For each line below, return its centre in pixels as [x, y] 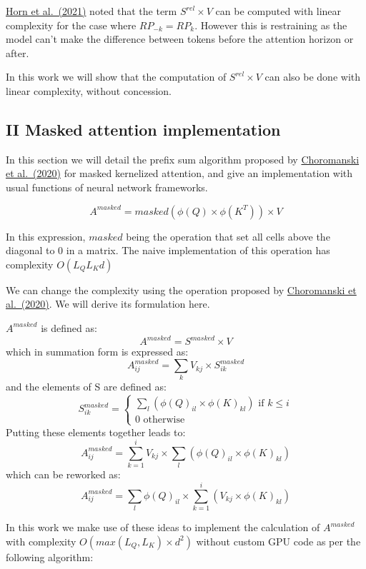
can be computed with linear [278, 11]
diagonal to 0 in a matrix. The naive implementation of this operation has [168, 250]
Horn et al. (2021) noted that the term [91, 11]
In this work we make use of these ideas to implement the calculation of [163, 527]
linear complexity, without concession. [89, 90]
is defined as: [69, 327]
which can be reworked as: [63, 474]
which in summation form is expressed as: [97, 352]
